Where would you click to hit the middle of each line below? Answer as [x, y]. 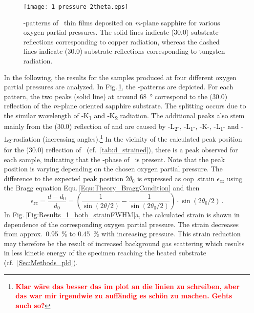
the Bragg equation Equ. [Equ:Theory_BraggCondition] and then [102, 188]
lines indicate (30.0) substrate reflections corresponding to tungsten [124, 51]
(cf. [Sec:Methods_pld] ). [41, 262]
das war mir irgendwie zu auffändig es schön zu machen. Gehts [124, 296]
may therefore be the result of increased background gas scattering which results [124, 243]
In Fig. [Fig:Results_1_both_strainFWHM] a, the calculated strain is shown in [122, 214]
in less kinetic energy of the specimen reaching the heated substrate [105, 253]
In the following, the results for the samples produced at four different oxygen [120, 77]
